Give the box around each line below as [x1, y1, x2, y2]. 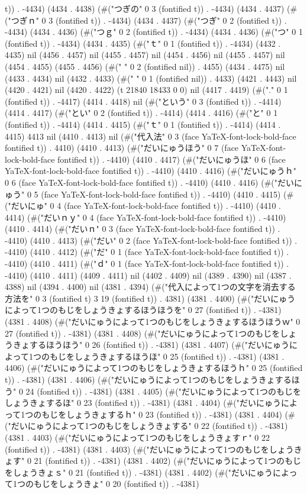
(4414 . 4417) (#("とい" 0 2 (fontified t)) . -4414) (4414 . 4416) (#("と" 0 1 [5, 106, 278, 119]
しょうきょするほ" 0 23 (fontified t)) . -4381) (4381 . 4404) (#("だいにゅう [5, 396, 282, 409]
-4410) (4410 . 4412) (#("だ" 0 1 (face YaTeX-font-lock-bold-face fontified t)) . [5, 246, 289, 258]
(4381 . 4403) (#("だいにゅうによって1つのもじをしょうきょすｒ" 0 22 [5, 431, 270, 443]
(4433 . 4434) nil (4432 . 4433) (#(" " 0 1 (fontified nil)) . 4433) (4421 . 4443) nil [5, 72, 297, 84]
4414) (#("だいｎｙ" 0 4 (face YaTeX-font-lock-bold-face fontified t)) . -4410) [5, 211, 286, 223]
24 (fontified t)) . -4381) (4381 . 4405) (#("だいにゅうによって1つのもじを [25, 385, 301, 397]
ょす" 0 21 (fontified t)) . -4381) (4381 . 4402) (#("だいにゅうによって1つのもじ [5, 454, 301, 467]
